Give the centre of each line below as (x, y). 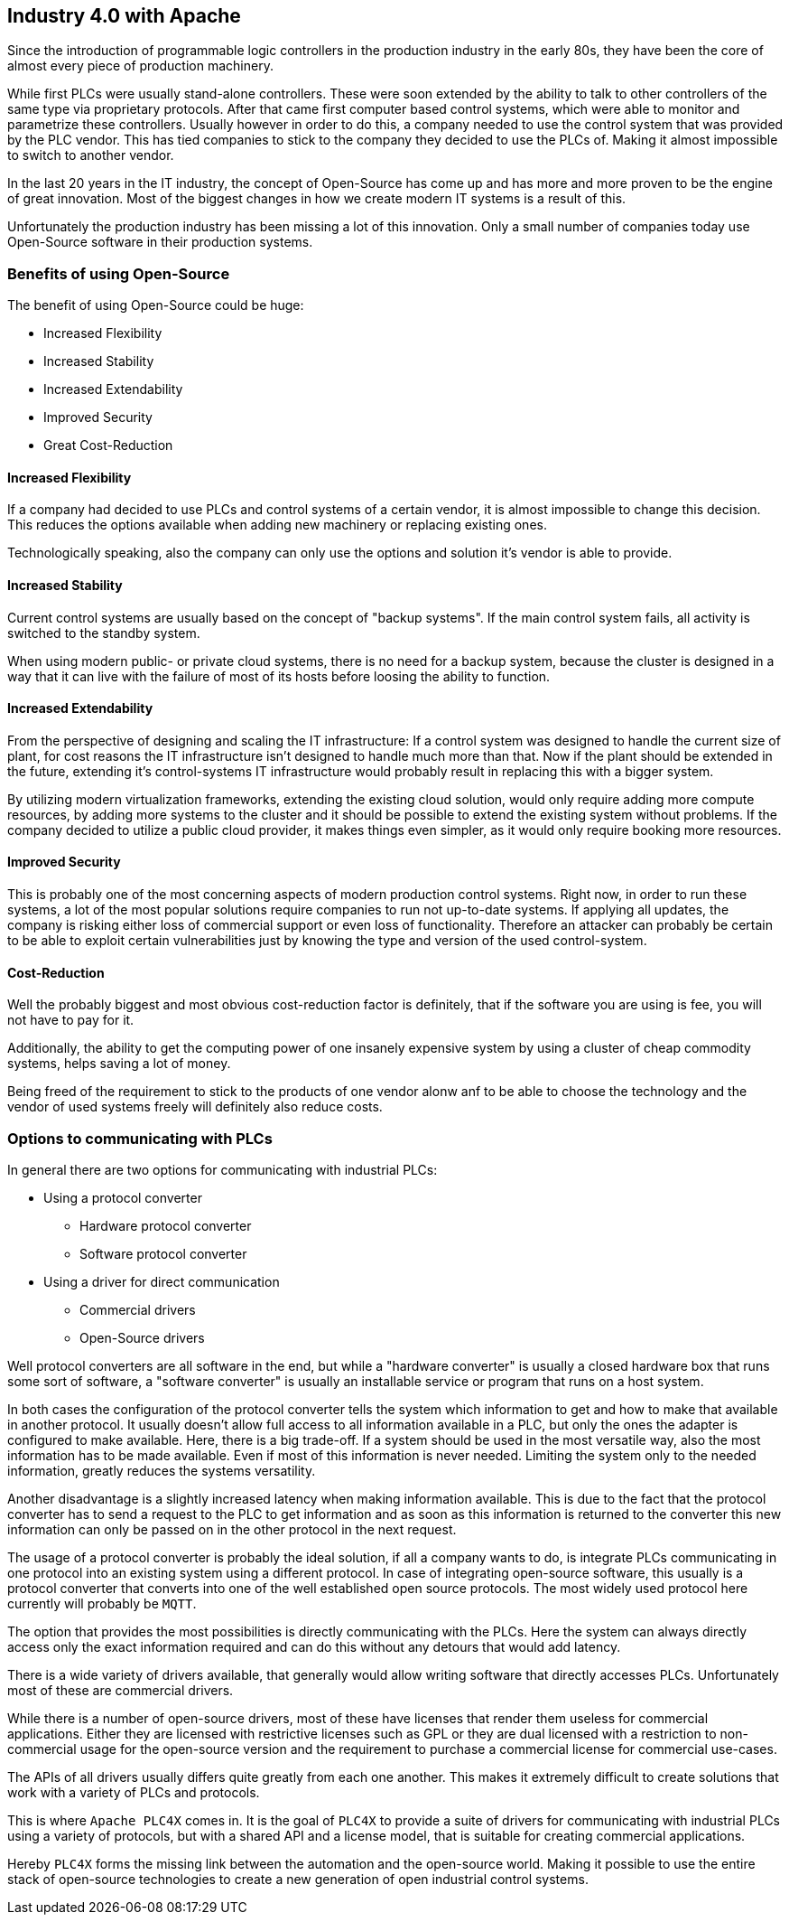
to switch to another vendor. (91, 155)
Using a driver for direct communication (162, 1282)
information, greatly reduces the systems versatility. (162, 1471)
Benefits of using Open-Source (119, 273)
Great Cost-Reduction (108, 445)
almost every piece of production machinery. (140, 66)
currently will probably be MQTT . (102, 1604)
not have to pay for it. (71, 1020)
